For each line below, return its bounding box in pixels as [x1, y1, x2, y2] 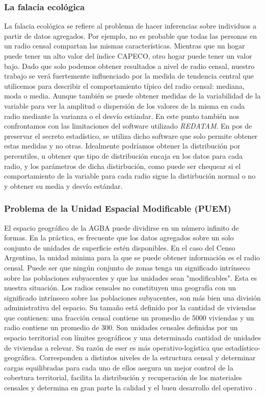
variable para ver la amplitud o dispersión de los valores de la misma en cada [4, 100, 245, 111]
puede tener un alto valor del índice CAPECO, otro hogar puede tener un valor [4, 51, 252, 61]
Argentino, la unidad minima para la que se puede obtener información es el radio [4, 252, 260, 263]
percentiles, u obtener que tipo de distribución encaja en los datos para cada [4, 150, 243, 161]
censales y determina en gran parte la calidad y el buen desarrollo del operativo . [4, 382, 257, 393]
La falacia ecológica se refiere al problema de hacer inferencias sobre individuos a [4, 20, 256, 31]
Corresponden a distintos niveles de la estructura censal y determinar [39, 352, 256, 363]
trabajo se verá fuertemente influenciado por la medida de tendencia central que [4, 70, 254, 81]
